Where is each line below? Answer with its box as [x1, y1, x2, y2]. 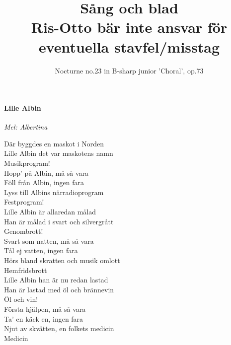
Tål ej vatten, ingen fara [4, 245, 78, 256]
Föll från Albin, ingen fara [4, 177, 84, 188]
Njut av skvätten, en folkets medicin [4, 323, 114, 334]
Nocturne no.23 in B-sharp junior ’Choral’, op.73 [55, 65, 204, 75]
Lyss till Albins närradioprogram [4, 187, 104, 197]
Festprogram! [4, 197, 44, 207]
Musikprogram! [4, 158, 50, 168]
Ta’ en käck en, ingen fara [4, 313, 83, 324]
